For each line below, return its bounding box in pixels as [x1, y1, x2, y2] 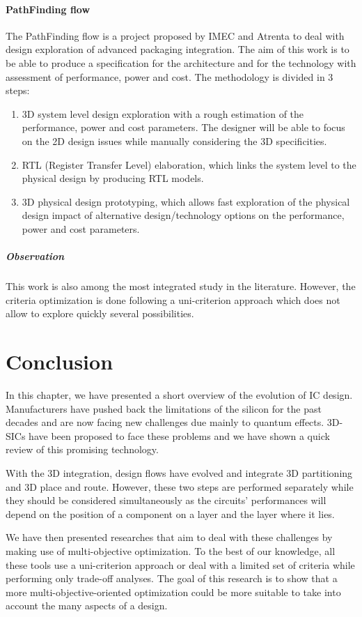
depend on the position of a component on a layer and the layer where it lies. [6, 506, 335, 521]
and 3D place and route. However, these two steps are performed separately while [6, 479, 354, 494]
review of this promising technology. [6, 442, 159, 457]
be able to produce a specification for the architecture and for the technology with [6, 55, 356, 70]
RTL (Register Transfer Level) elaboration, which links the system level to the [22, 157, 356, 172]
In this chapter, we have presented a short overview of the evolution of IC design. [6, 387, 353, 402]
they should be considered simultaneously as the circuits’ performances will [6, 493, 326, 508]
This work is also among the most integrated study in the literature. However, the [6, 279, 356, 294]
